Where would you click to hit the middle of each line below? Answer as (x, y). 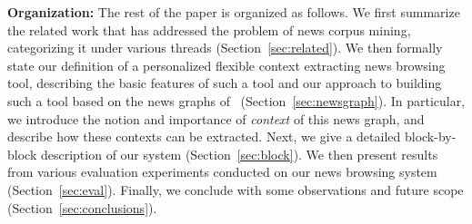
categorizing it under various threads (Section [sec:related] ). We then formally (225, 48)
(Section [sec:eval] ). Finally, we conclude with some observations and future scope (236, 189)
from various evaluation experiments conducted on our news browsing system (222, 172)
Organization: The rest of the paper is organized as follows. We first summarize (234, 12)
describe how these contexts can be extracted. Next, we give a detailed (204, 136)
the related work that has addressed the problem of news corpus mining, (209, 29)
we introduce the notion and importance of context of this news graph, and (216, 118)
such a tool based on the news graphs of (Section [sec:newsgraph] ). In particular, (236, 100)
